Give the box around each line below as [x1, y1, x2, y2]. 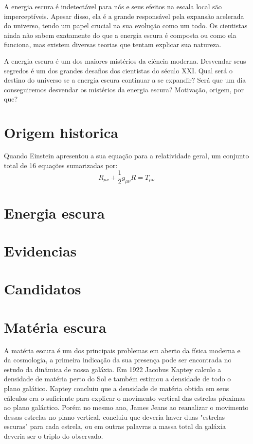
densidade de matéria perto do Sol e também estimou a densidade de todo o [4, 374, 231, 384]
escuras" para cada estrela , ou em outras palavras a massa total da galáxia [4, 421, 226, 431]
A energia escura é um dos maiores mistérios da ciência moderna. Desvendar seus [4, 55, 246, 66]
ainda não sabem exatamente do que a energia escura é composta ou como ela [4, 30, 236, 40]
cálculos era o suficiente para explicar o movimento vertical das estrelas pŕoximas [4, 393, 246, 403]
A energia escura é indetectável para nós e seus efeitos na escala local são [4, 1, 222, 11]
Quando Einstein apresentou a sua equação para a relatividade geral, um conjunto [4, 151, 249, 161]
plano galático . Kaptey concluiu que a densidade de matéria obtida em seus [4, 383, 229, 393]
